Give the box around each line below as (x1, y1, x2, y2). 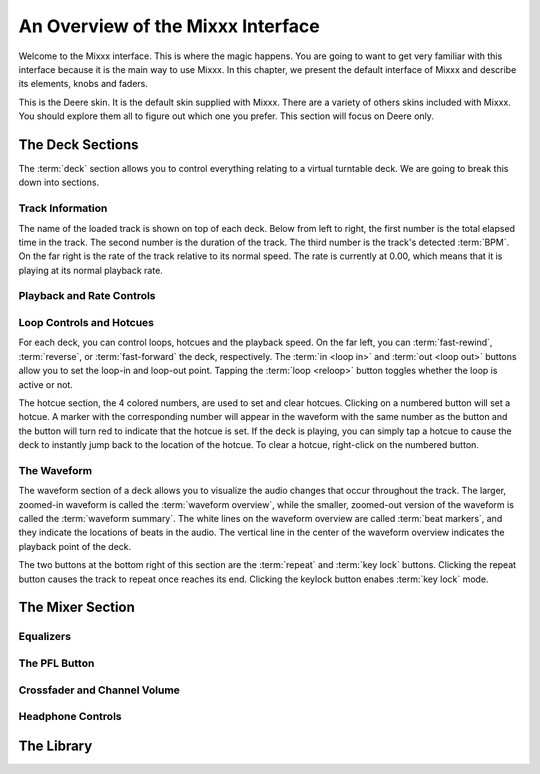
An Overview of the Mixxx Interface (18, 15, 320, 37)
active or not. (18, 378, 74, 390)
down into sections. (18, 176, 100, 189)
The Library (18, 737, 93, 754)
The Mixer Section (18, 599, 135, 616)
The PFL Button (18, 656, 95, 670)
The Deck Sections (18, 136, 139, 153)
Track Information (18, 201, 108, 215)
